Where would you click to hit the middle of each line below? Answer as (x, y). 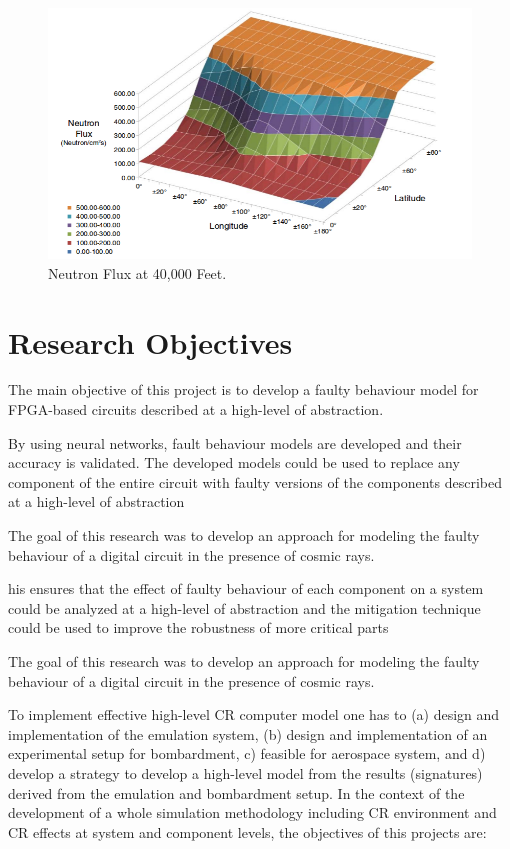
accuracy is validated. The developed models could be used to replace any (234, 462)
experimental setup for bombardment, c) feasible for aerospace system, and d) (247, 753)
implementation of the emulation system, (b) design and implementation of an (248, 733)
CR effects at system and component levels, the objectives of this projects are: (247, 831)
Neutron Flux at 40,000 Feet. (137, 272)
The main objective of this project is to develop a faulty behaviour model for (243, 389)
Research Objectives (150, 341)
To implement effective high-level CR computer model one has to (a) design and (254, 714)
